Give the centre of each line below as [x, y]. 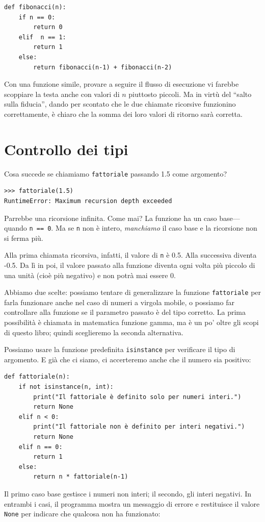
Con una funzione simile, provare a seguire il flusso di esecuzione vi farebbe [122, 84]
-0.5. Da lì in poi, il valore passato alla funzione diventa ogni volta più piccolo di [130, 265]
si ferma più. [24, 238]
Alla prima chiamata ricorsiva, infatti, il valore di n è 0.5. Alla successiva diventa [130, 255]
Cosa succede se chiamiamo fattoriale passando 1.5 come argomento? [116, 173]
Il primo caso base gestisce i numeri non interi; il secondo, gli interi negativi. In [128, 493]
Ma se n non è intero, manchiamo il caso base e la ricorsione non [156, 228]
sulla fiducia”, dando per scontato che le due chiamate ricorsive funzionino [120, 104]
